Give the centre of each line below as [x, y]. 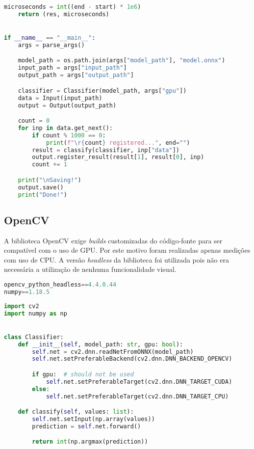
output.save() [41, 187]
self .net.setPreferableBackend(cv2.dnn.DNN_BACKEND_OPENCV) [132, 359]
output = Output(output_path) [67, 105]
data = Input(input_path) [60, 98]
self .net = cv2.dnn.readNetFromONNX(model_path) [113, 352]
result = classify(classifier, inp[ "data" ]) [106, 150]
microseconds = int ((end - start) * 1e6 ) [73, 7]
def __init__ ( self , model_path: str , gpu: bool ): [101, 344]
